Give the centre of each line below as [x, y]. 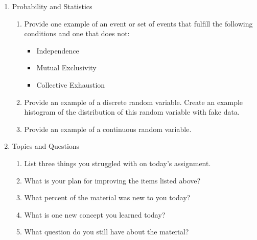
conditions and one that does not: [77, 33]
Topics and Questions [46, 146]
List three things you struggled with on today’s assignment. [118, 163]
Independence [58, 50]
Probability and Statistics [52, 6]
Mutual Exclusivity [66, 68]
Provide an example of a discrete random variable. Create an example [134, 102]
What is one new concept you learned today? [95, 214]
